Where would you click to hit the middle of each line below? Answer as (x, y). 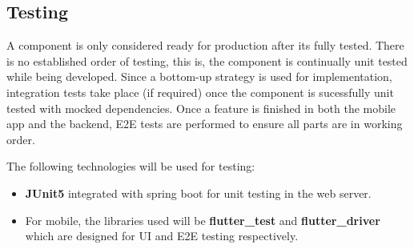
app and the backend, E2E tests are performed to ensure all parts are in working (205, 124)
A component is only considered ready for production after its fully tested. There (205, 45)
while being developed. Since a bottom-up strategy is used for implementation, (199, 76)
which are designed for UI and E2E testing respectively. (162, 236)
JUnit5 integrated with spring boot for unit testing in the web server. (198, 193)
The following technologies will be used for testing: (131, 166)
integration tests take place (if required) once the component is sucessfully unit (200, 92)
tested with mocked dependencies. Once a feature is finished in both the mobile (201, 108)
